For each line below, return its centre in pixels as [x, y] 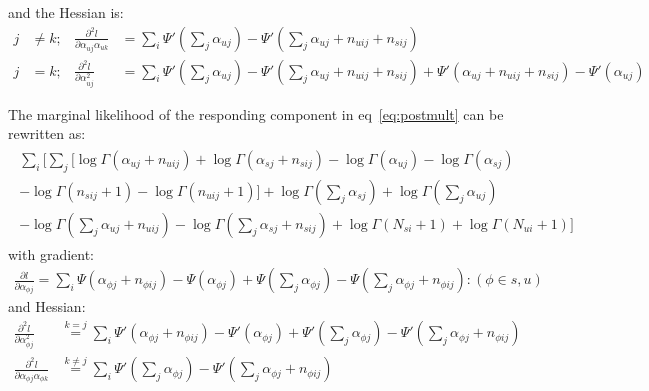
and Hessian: [47, 306]
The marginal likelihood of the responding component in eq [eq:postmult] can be [256, 113]
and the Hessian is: [66, 12]
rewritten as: [47, 133]
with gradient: [51, 253]
